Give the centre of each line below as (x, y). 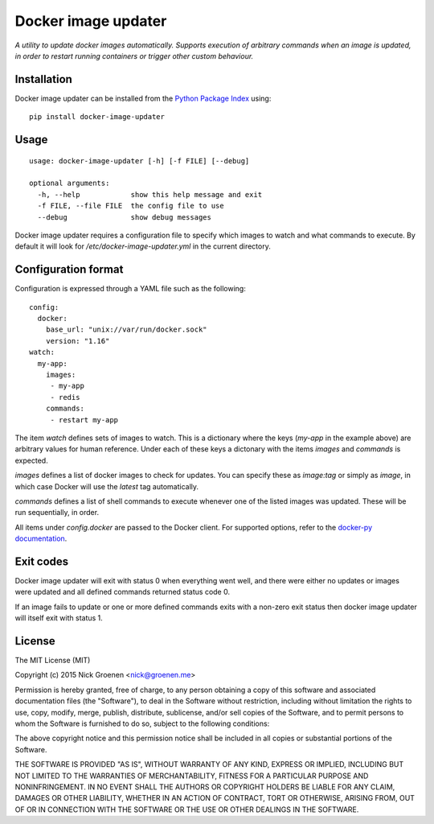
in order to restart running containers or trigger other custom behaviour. (134, 56)
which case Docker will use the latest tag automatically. (107, 486)
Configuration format (69, 270)
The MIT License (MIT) (53, 661)
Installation (43, 79)
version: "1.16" (78, 341)
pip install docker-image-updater (97, 117)
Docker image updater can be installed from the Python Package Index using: (143, 98)
